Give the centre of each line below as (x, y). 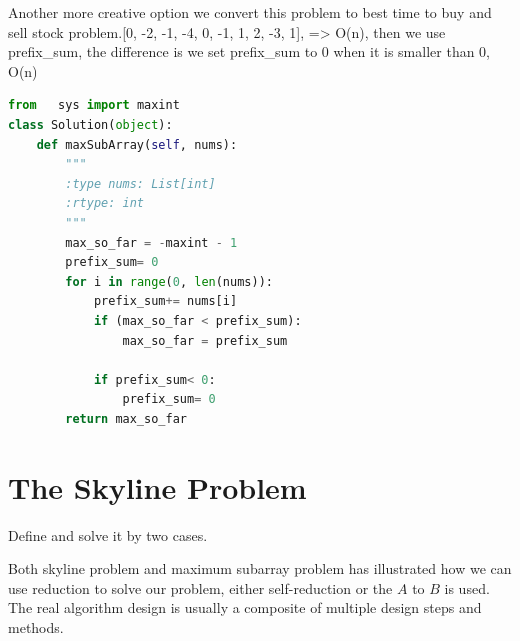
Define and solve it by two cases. (108, 534)
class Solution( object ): (90, 124)
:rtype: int (105, 203)
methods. (36, 626)
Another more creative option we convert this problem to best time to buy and (250, 12)
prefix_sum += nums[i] (165, 301)
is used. (467, 587)
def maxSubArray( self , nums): (137, 144)
